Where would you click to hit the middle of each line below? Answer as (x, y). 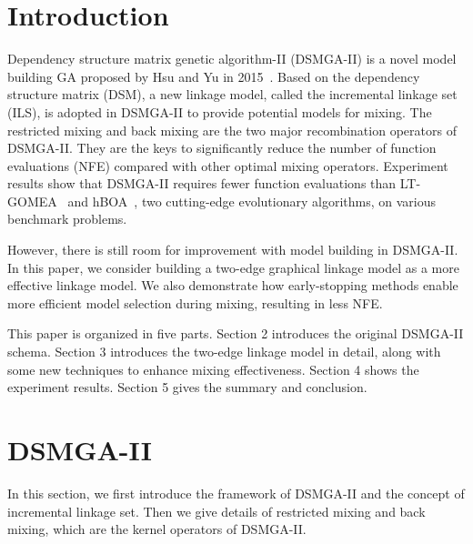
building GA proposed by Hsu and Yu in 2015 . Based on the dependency (214, 76)
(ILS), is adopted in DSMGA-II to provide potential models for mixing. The (220, 111)
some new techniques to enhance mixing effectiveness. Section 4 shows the (213, 369)
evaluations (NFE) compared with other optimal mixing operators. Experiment (228, 165)
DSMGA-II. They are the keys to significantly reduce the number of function (222, 148)
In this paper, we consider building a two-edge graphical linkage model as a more (233, 267)
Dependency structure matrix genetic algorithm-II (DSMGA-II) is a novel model (232, 59)
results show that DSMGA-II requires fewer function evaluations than (202, 183)
